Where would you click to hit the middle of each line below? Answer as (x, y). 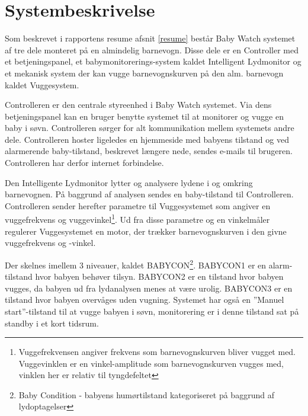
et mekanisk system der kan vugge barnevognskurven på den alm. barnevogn (144, 73)
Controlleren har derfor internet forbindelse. (84, 163)
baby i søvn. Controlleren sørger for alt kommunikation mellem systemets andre (150, 128)
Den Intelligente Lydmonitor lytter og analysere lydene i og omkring (129, 182)
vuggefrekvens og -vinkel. (50, 243)
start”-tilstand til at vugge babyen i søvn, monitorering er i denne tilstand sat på (152, 311)
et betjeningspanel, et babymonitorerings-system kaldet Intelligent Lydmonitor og (153, 61)
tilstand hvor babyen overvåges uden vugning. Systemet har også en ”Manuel (145, 300)
